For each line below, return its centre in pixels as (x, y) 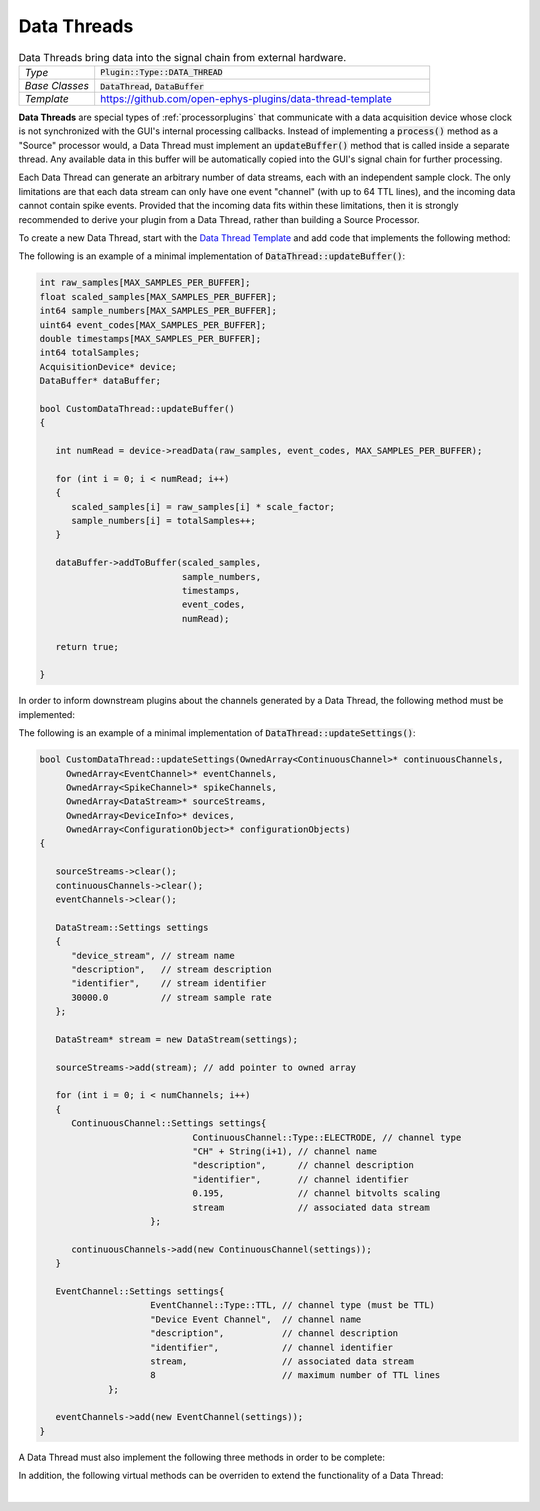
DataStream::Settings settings (132, 927)
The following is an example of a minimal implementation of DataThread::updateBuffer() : (211, 256)
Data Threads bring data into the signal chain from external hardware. (182, 57)
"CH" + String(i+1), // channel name (285, 1151)
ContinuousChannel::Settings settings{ (169, 1123)
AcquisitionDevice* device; (108, 366)
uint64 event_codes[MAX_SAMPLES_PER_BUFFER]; (153, 324)
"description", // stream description (171, 969)
